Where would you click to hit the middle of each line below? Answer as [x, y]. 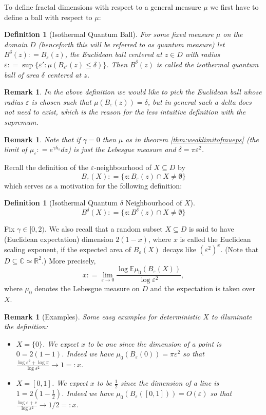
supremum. [21, 121]
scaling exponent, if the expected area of [68, 249]
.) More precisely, [69, 260]
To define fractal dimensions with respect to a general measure [103, 7]
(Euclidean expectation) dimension [59, 239]
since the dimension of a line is [170, 383]
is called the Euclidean [215, 239]
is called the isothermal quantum [207, 64]
